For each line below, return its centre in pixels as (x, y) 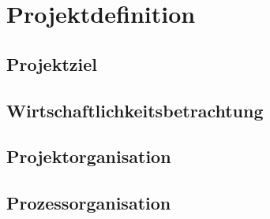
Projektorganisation (89, 156)
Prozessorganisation (89, 203)
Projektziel (52, 63)
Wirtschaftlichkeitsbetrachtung (135, 110)
